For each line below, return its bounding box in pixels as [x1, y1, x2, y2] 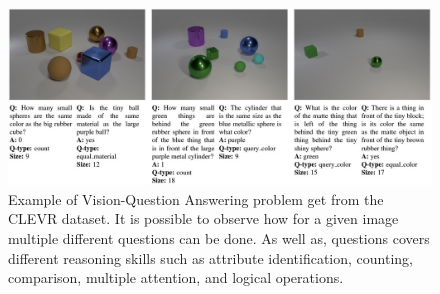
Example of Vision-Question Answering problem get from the [8, 188, 384, 209]
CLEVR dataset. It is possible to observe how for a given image [8, 208, 399, 229]
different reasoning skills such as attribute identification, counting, [8, 247, 413, 268]
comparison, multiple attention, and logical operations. [8, 267, 344, 288]
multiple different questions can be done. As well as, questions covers [8, 228, 430, 248]
